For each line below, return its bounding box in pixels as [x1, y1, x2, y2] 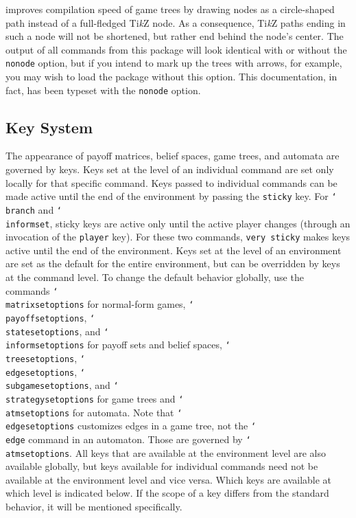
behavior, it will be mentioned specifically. [5, 499, 182, 513]
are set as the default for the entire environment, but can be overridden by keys [5, 256, 340, 271]
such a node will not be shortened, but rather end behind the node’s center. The [5, 29, 344, 43]
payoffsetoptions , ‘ [5, 310, 95, 324]
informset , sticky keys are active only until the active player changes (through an [5, 216, 351, 230]
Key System [5, 116, 93, 137]
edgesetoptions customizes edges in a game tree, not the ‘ [5, 418, 257, 433]
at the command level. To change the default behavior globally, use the [5, 270, 304, 284]
